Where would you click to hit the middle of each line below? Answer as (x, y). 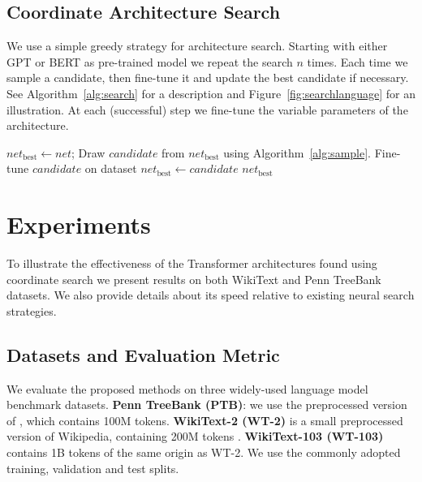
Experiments (79, 224)
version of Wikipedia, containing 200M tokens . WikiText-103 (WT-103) (195, 436)
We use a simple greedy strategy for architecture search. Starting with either (197, 46)
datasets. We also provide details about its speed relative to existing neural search (211, 295)
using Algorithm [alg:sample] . (297, 152)
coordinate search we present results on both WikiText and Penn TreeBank (194, 279)
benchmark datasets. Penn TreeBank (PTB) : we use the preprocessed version (207, 405)
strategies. (32, 310)
